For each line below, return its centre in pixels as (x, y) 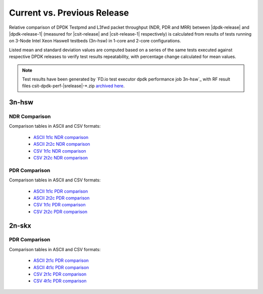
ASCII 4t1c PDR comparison (61, 267)
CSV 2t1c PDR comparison (60, 274)
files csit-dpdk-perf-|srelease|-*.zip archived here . (74, 86)
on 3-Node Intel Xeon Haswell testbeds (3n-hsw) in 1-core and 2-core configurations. (95, 41)
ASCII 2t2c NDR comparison (62, 144)
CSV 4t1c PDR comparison (60, 281)
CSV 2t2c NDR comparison (61, 158)
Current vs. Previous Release (69, 13)
